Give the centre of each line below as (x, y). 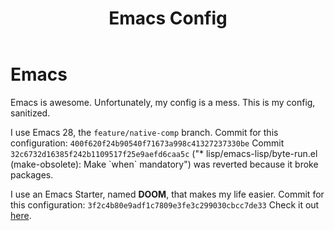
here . (21, 215)
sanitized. (30, 113)
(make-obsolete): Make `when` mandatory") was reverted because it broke (164, 164)
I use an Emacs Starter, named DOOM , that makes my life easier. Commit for (167, 194)
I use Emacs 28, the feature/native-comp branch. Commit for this (144, 132)
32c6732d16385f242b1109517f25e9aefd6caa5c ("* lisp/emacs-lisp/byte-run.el (164, 153)
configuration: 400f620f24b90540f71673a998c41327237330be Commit (147, 143)
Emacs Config (168, 18)
